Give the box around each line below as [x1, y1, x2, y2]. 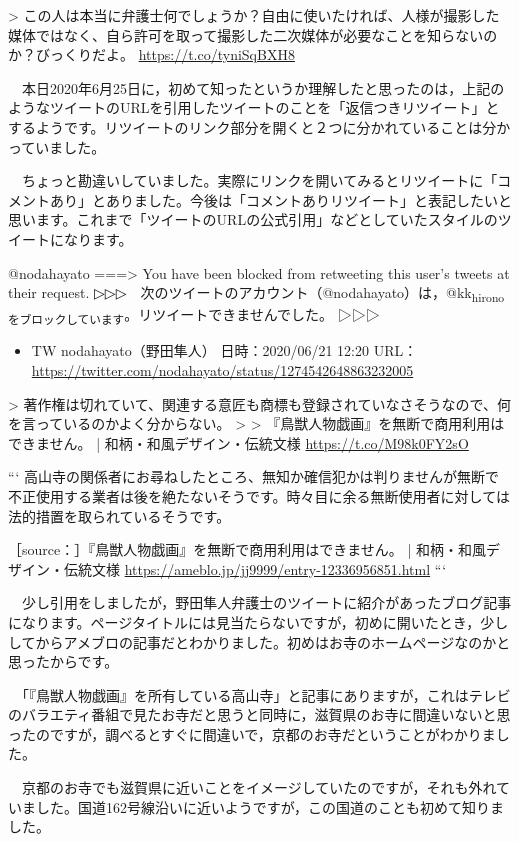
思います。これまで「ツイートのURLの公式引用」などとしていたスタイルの [8, 209, 498, 230]
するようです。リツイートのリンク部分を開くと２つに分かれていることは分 [8, 116, 497, 137]
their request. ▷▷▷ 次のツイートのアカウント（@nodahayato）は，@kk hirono [8, 282, 505, 305]
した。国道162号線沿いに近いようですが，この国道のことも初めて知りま [35, 796, 504, 817]
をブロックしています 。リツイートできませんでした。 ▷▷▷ [8, 304, 380, 328]
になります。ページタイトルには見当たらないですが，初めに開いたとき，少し [8, 611, 509, 632]
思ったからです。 [8, 651, 119, 672]
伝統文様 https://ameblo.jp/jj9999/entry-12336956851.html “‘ [63, 558, 447, 579]
